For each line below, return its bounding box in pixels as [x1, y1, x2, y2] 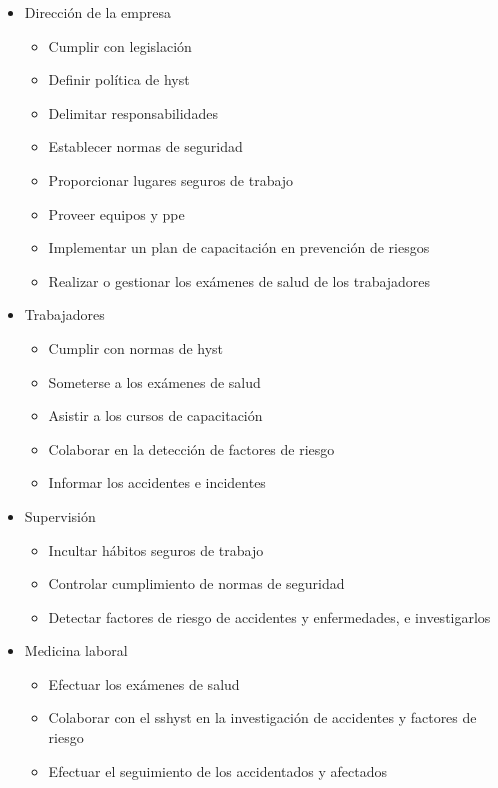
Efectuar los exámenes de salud [48, 673, 240, 694]
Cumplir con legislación [48, 35, 192, 56]
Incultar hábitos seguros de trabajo [48, 539, 264, 560]
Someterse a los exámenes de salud [48, 371, 261, 392]
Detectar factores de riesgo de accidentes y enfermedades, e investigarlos [48, 606, 491, 627]
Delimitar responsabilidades [48, 102, 218, 123]
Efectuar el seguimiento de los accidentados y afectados [48, 760, 388, 781]
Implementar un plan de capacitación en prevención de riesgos [48, 237, 430, 258]
